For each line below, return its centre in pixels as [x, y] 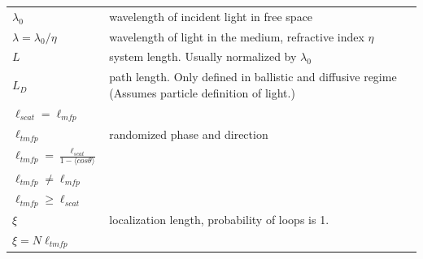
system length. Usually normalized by [203, 56]
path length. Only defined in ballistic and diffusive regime [253, 77]
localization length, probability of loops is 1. [219, 220]
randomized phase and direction [189, 134]
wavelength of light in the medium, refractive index [237, 36]
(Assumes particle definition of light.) [202, 92]
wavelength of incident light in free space [211, 16]
